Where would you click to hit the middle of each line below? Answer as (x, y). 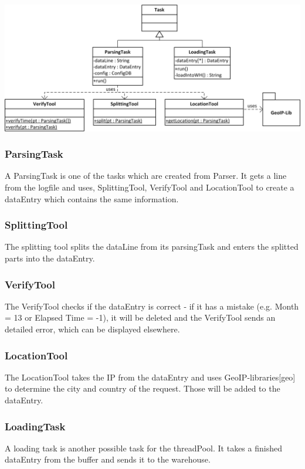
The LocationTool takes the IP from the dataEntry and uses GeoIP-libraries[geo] (150, 377)
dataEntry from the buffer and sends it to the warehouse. (108, 459)
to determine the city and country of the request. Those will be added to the (143, 388)
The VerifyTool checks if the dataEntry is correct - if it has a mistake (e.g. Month (152, 306)
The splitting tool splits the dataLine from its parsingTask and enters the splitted (152, 247)
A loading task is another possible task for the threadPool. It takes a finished (143, 448)
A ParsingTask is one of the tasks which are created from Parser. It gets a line (146, 176)
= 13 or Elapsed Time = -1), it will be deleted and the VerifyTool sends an (140, 317)
